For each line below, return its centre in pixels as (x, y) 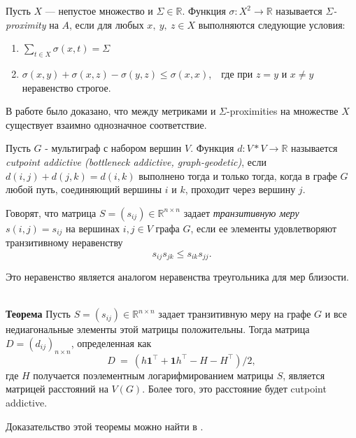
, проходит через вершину (240, 189)
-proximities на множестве (282, 111)
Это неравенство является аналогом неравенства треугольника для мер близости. (177, 277)
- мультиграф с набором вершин (113, 148)
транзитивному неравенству (64, 242)
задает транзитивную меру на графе (235, 314)
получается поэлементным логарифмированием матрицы (153, 375)
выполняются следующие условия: (272, 24)
